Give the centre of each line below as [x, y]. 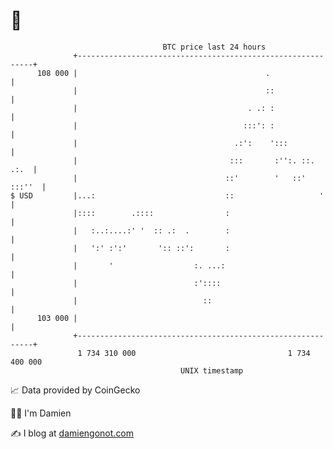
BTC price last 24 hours [214, 47]
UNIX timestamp [212, 370]
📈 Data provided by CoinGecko [75, 390]
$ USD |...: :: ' [167, 195]
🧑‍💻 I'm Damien [41, 413]
